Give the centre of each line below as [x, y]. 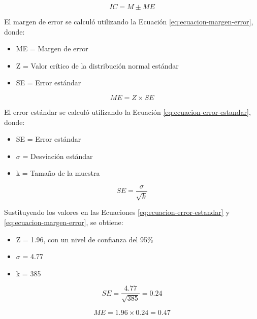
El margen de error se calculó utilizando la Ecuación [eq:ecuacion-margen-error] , [129, 21]
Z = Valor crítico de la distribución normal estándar [97, 65]
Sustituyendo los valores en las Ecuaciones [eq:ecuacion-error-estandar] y [117, 212]
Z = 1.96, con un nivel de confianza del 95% [85, 239]
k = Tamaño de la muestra [58, 173]
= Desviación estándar [58, 156]
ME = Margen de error [52, 49]
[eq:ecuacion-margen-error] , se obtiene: [64, 222]
